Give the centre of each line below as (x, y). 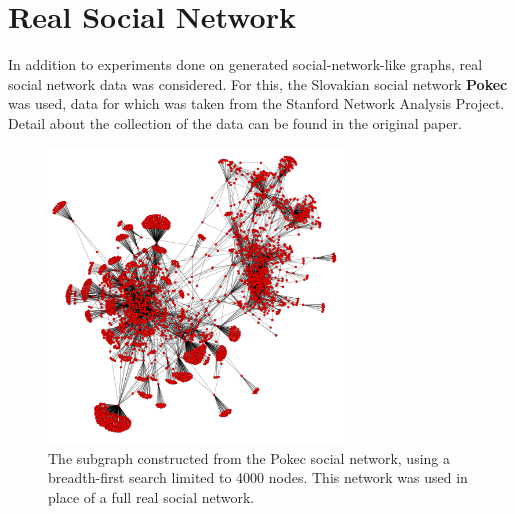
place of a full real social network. (151, 497)
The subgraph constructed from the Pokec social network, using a (249, 457)
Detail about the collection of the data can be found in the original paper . (235, 122)
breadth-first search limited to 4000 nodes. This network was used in (258, 477)
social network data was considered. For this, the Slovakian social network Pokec (258, 83)
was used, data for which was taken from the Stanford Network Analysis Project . (256, 103)
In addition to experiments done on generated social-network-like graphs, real (245, 64)
